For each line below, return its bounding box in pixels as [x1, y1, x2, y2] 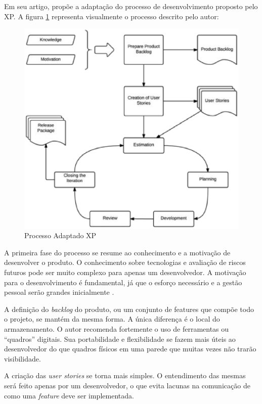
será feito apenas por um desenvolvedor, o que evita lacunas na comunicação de [4, 380, 250, 390]
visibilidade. [4, 353, 41, 364]
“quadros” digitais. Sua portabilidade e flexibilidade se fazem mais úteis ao [4, 333, 236, 344]
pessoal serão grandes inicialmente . [4, 287, 114, 297]
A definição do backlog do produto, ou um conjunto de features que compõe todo [4, 303, 254, 314]
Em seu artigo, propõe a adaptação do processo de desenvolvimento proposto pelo [4, 1, 258, 11]
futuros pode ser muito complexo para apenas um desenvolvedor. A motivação [4, 266, 246, 277]
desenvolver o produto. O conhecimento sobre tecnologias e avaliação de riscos [4, 257, 246, 267]
